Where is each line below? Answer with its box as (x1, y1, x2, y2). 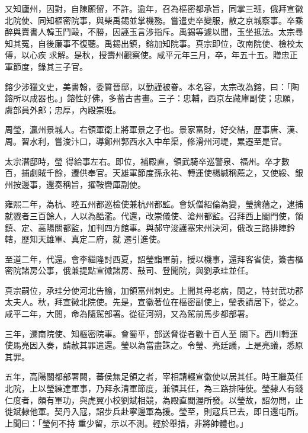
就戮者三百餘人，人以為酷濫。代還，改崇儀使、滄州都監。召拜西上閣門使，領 (5, 209, 303, 222)
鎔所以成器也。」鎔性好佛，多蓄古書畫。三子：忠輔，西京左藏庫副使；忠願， (5, 92, 299, 104)
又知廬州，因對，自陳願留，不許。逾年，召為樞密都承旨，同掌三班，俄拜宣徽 (5, 2, 303, 14)
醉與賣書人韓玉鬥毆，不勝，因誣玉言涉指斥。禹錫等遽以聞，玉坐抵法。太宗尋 (5, 25, 303, 38)
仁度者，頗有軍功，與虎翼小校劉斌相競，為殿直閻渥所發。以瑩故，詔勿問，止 (5, 393, 303, 406)
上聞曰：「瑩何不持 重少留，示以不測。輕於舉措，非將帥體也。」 (5, 416, 248, 429)
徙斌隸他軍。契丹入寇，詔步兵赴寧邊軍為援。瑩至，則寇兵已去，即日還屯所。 (5, 405, 303, 418)
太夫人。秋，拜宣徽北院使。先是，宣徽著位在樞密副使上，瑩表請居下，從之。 (5, 296, 303, 308)
